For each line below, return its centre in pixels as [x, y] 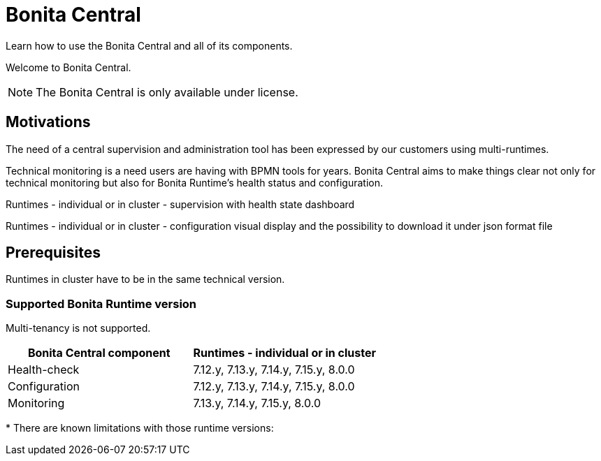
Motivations [48, 122]
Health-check [44, 370]
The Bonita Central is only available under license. [167, 92]
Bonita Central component [99, 353]
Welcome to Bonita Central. [68, 67]
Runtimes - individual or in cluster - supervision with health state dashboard [180, 204]
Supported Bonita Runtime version [101, 303]
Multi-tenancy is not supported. [78, 328]
